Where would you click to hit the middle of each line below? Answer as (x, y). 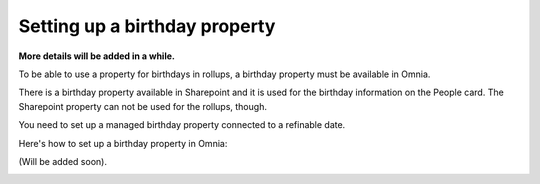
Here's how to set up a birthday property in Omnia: (123, 143)
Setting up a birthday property (147, 26)
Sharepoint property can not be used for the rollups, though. (142, 106)
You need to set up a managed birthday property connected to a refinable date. (182, 125)
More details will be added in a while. (96, 56)
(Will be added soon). (62, 161)
